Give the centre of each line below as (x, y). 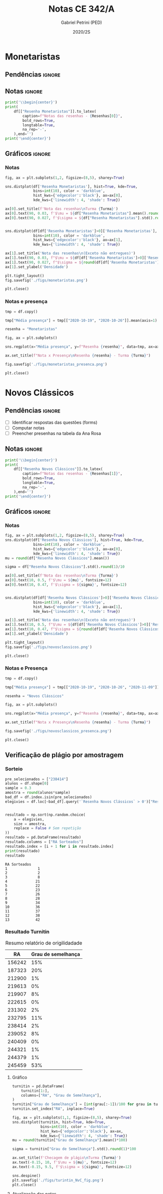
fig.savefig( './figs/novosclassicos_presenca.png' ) (58, 731)
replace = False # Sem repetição (48, 828)
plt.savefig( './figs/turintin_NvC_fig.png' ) (58, 1180)
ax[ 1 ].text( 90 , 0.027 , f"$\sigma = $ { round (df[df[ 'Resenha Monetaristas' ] (82, 262)
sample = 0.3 (18, 788)
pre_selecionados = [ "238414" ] (37, 779)
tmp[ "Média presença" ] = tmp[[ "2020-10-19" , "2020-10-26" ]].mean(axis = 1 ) (81, 320)
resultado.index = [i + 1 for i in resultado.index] (59, 846)
